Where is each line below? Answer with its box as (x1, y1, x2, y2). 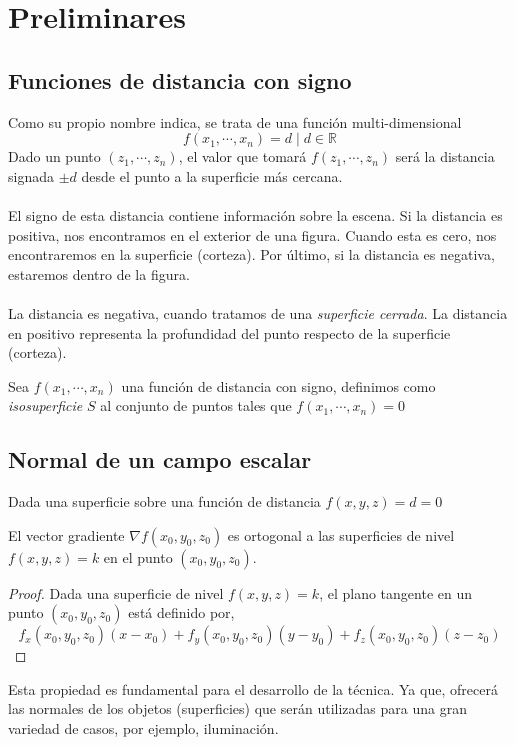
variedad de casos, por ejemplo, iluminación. (8, 718, 279, 739)
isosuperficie (8, 395, 83, 416)
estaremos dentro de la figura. (8, 263, 190, 284)
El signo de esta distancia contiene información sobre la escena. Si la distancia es (8, 204, 503, 225)
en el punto (103, 546, 173, 567)
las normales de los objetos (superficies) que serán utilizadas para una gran (8, 698, 467, 719)
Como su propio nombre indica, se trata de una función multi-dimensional (8, 111, 462, 132)
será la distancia (395, 146, 495, 167)
